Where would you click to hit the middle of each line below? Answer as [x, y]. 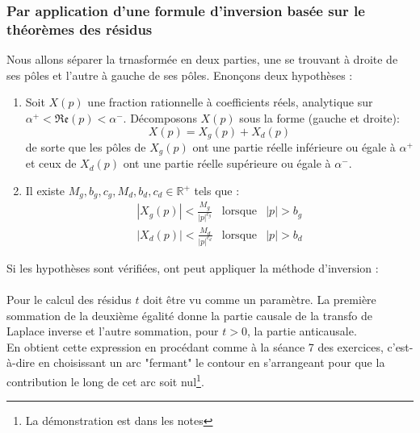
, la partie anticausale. [302, 331]
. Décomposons [160, 117]
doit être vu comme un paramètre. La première [260, 299]
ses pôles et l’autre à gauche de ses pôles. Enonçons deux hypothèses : [180, 75]
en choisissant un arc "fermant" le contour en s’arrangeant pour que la [212, 362]
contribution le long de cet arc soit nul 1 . [105, 380]
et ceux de [51, 163]
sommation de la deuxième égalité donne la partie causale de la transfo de [189, 315]
